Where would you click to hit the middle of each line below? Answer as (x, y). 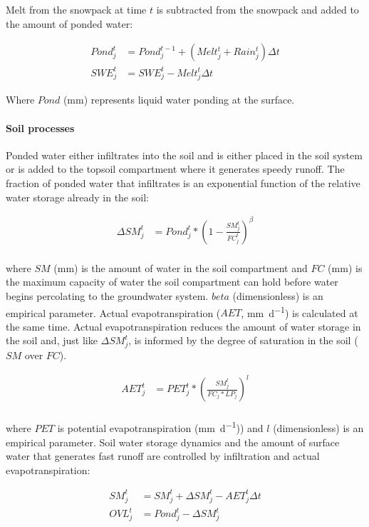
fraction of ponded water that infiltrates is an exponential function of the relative (183, 183)
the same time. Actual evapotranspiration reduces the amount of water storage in (183, 326)
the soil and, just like (52, 340)
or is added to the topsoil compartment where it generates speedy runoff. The (175, 169)
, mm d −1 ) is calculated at (300, 311)
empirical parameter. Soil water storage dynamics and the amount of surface (173, 442)
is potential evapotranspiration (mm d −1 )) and (160, 427)
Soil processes (40, 127)
